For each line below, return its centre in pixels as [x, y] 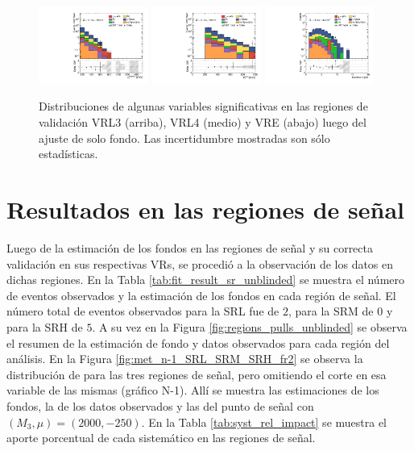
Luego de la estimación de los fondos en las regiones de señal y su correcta [190, 247]
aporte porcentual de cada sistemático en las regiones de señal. [161, 438]
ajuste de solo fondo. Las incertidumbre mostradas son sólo [184, 138]
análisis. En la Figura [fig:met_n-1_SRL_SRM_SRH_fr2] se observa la [185, 359]
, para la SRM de [331, 311]
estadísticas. [68, 154]
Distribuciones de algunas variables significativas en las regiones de [203, 106]
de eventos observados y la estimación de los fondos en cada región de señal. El [201, 295]
